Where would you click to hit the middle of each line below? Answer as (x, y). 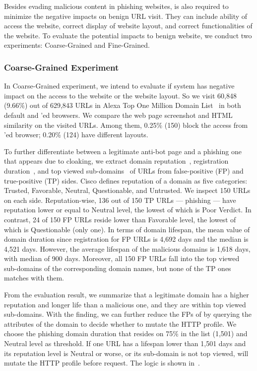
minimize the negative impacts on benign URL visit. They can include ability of (126, 16)
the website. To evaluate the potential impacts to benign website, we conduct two (128, 35)
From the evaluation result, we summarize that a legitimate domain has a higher (127, 295)
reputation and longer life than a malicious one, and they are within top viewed (125, 304)
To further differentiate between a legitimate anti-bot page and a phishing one (123, 151)
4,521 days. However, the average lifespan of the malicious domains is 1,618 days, (127, 248)
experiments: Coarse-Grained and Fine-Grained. (77, 45)
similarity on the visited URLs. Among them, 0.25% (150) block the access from (126, 125)
